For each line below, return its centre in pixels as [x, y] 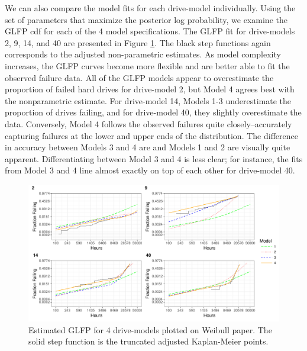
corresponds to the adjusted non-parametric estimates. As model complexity [143, 54]
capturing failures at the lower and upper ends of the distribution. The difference [151, 135]
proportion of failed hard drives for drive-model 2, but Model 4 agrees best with [150, 89]
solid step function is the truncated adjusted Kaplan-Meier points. [148, 341]
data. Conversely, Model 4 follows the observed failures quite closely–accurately [148, 123]
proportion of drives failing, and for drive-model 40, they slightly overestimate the [153, 112]
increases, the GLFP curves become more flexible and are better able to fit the [147, 65]
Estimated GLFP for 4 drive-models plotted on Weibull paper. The [150, 329]
